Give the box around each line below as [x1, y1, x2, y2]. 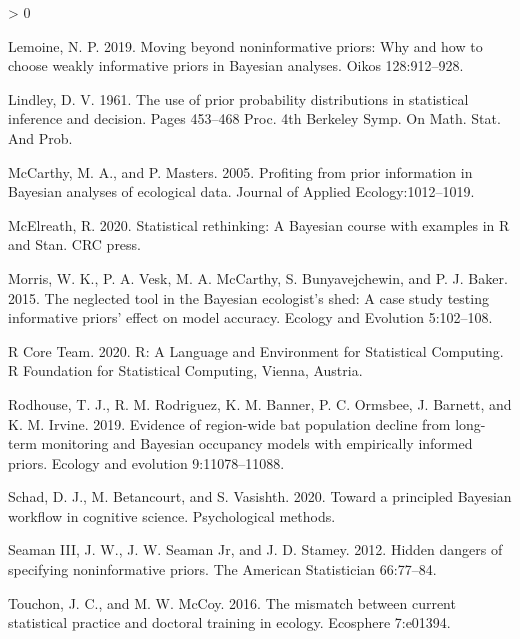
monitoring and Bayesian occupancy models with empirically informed [41, 433, 473, 454]
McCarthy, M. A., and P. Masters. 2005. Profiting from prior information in [8, 161, 473, 182]
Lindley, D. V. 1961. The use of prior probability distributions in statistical [8, 88, 469, 109]
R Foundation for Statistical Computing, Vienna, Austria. [8, 360, 363, 381]
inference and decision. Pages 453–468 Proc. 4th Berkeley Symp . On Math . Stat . [8, 108, 501, 129]
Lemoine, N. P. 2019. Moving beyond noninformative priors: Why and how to [8, 35, 483, 56]
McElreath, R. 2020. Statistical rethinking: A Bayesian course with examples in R [8, 214, 510, 235]
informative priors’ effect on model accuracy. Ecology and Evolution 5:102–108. [8, 307, 493, 328]
